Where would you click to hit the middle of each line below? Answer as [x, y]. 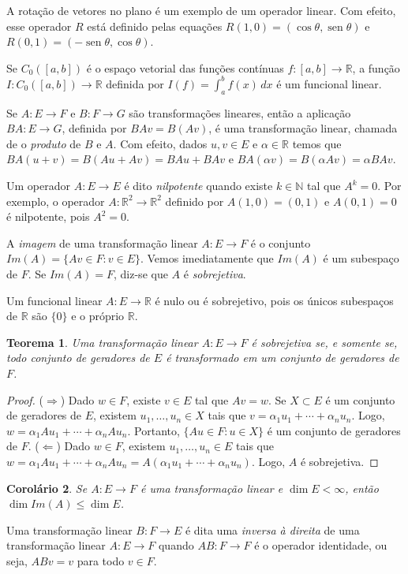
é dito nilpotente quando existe [198, 186]
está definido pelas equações [155, 26]
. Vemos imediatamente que [207, 258]
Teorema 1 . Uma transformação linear [102, 342]
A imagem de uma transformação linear [102, 242]
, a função [376, 67]
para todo [101, 560]
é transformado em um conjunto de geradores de [283, 358]
